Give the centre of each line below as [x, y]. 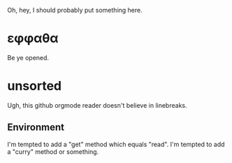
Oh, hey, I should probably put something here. [75, 10]
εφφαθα [33, 38]
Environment [36, 128]
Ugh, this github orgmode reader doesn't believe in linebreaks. [97, 105]
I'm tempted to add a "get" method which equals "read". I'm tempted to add [116, 144]
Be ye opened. [28, 57]
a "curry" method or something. [53, 151]
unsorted [34, 86]
